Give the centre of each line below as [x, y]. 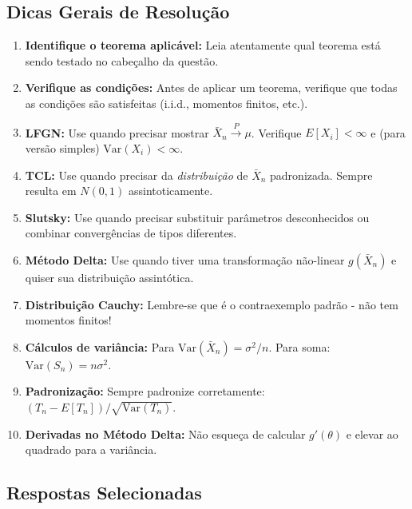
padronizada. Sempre [321, 175]
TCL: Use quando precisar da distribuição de [137, 175]
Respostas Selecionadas [104, 493]
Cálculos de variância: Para [100, 346]
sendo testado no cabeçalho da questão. [122, 60]
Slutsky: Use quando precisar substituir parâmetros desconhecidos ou [197, 217]
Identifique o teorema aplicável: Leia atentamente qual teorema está [203, 45]
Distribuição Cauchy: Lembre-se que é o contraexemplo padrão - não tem [212, 304]
